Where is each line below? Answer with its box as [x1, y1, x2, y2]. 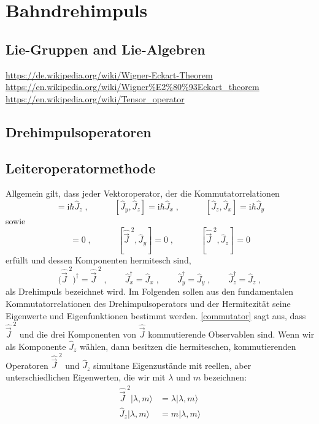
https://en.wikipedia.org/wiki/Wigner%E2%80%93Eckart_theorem [6, 80, 259, 93]
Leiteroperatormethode [6, 158, 156, 177]
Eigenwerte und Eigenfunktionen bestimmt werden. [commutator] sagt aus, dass [6, 309, 306, 322]
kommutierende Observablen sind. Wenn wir [148, 328, 315, 341]
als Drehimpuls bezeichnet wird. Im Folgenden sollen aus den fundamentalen [6, 285, 294, 298]
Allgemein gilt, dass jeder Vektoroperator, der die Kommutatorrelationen [6, 187, 280, 200]
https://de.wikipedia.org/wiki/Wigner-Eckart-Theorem [6, 68, 213, 81]
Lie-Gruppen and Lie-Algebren [6, 39, 206, 58]
